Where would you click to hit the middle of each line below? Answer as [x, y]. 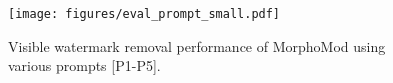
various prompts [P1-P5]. [84, 65]
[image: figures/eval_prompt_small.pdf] [144, 14]
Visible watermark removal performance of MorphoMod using [197, 45]
